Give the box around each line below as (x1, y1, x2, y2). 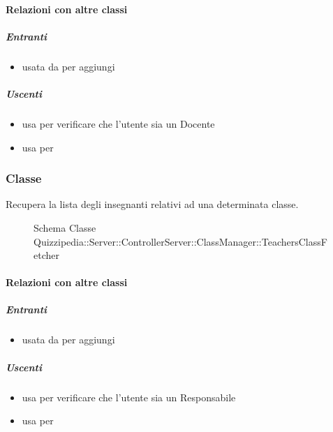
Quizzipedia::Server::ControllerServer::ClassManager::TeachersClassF (34, 234, 327, 248)
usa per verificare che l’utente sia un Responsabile (22, 389, 236, 404)
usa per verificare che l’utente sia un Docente (22, 116, 215, 131)
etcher (34, 248, 59, 262)
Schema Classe (34, 220, 96, 234)
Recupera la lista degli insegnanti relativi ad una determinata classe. (6, 197, 299, 211)
